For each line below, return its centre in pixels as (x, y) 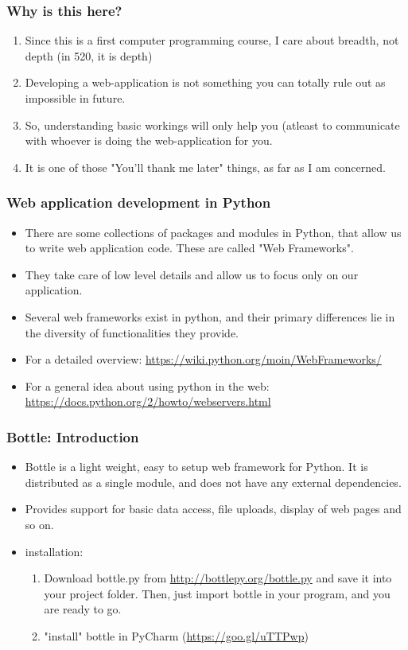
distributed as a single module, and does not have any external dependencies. (213, 482)
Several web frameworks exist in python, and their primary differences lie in (210, 316)
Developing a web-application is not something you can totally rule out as (205, 82)
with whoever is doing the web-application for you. (149, 140)
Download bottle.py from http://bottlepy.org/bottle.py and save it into (218, 578)
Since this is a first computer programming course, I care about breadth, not (212, 40)
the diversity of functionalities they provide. (132, 332)
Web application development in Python (139, 202)
